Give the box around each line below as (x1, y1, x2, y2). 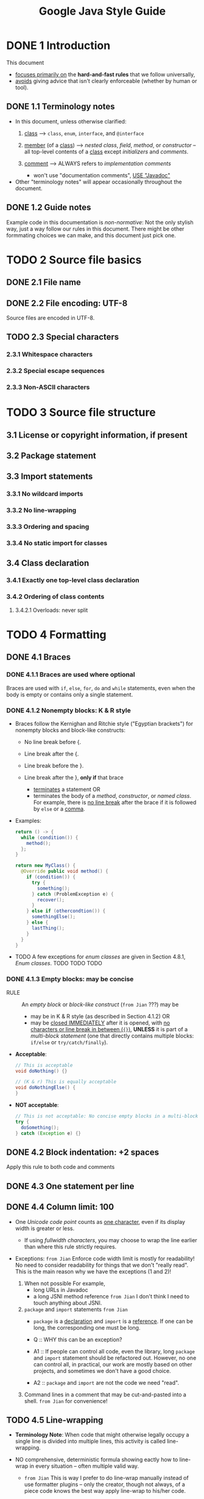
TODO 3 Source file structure (6, 405, 157, 419)
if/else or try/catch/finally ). (30, 1038, 108, 1046)
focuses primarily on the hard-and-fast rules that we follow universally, (15, 70, 195, 78)
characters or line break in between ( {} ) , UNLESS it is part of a (30, 1025, 188, 1033)
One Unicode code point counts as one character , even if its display (15, 1218, 186, 1225)
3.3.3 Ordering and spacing (6, 523, 90, 531)
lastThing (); (31, 925, 65, 931)
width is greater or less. (15, 1225, 75, 1232)
